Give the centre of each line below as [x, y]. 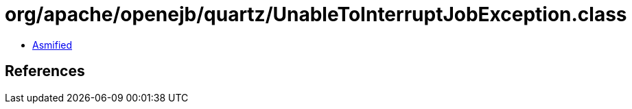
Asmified [52, 45]
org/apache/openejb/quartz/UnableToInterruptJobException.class [316, 14]
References [45, 71]
